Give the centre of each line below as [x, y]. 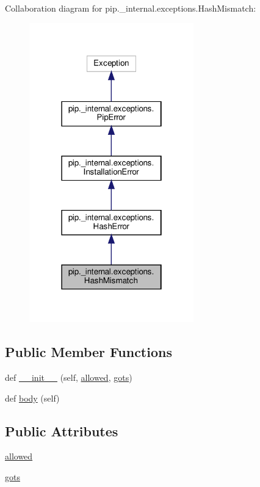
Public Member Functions [88, 352]
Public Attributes [62, 431]
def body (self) [32, 398]
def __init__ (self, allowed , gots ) [69, 377]
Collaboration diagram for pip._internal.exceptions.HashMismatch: [131, 8]
